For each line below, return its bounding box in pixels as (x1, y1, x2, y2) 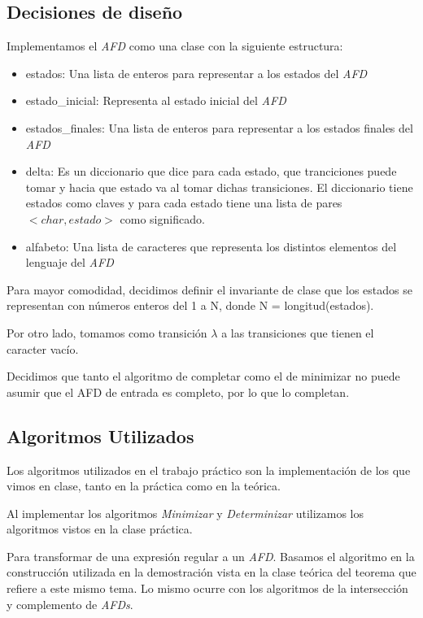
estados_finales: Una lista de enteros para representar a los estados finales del (25, 119, 413, 136)
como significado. (120, 210, 205, 227)
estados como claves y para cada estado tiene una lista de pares (25, 194, 342, 211)
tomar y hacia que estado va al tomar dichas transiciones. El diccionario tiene (25, 178, 413, 195)
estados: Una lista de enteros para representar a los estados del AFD (25, 64, 368, 81)
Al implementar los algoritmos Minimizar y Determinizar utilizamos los (7, 504, 364, 521)
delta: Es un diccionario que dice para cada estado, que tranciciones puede (25, 163, 397, 180)
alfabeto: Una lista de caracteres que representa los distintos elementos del (25, 237, 397, 255)
